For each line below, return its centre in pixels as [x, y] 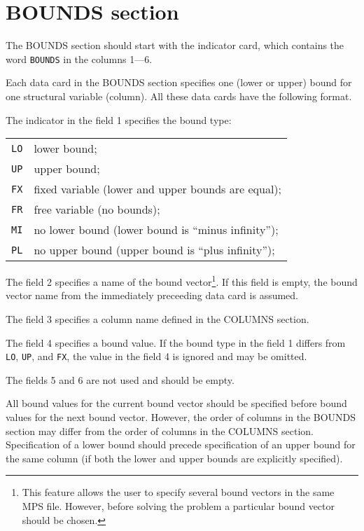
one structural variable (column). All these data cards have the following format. [179, 96]
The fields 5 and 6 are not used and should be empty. [120, 379]
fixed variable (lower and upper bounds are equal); [158, 189]
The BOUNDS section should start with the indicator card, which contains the [175, 45]
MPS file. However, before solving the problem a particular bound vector [178, 506]
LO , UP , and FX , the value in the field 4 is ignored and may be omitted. [156, 356]
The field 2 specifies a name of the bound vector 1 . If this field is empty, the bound [182, 281]
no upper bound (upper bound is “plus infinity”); [154, 250]
